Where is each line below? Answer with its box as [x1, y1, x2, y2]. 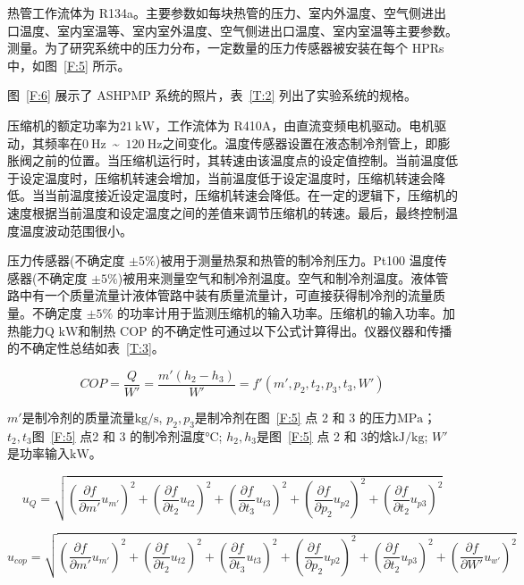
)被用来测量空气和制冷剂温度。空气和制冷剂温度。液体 [117, 268, 436, 287]
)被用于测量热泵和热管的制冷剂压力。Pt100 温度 [155, 251, 435, 270]
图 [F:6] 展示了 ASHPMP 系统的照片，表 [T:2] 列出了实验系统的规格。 [7, 86, 417, 104]
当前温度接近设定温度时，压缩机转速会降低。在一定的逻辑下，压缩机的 [44, 186, 458, 205]
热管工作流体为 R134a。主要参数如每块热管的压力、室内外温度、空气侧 [7, 4, 421, 21]
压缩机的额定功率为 [7, 115, 120, 134]
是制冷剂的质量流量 [21, 407, 135, 426]
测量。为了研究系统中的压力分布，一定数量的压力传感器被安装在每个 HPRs [7, 38, 444, 57]
